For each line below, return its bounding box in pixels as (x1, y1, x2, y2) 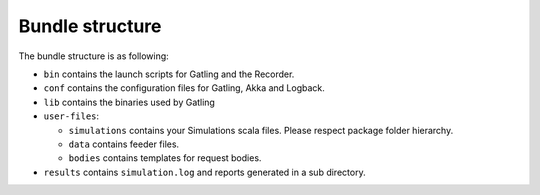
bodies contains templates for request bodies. (68, 152, 262, 164)
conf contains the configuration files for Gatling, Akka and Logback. (43, 82, 325, 94)
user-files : (43, 110, 100, 122)
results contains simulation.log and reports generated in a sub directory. (43, 166, 366, 178)
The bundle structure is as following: (18, 50, 169, 62)
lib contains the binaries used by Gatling (43, 96, 215, 108)
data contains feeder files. (68, 138, 180, 150)
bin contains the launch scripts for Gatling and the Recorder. (43, 68, 295, 80)
